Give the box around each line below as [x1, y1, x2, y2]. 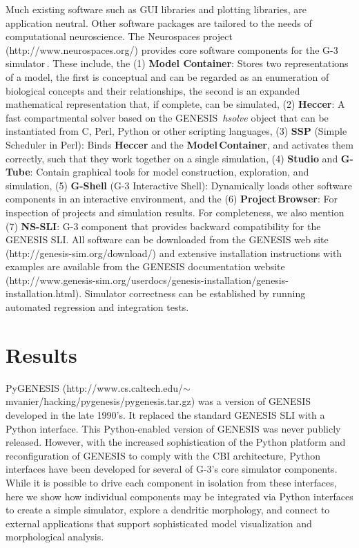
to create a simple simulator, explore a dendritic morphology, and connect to [6, 502, 330, 517]
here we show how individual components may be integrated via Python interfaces [6, 489, 353, 503]
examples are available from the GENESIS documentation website [6, 259, 285, 274]
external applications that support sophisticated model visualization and [6, 516, 312, 530]
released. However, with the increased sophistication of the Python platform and [6, 435, 346, 449]
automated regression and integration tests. [6, 300, 189, 314]
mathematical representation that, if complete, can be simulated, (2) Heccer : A [6, 97, 345, 111]
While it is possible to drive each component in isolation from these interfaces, [6, 475, 337, 489]
